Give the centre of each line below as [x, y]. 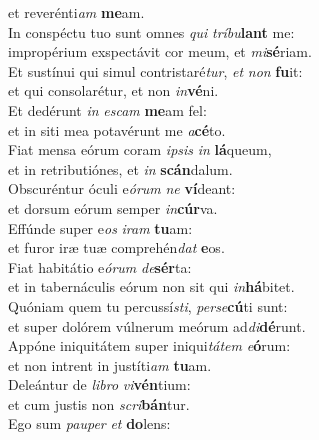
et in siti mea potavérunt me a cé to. [117, 129]
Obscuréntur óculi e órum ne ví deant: [122, 188]
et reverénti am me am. [76, 12]
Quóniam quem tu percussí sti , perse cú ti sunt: [148, 305]
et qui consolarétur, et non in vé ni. [113, 90]
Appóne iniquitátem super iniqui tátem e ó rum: [149, 345]
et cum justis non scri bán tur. [99, 403]
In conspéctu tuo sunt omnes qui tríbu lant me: [151, 31]
